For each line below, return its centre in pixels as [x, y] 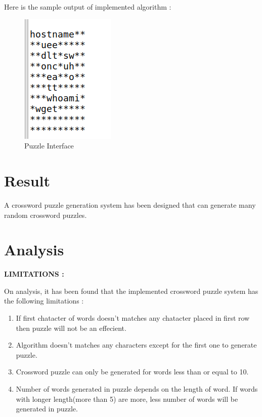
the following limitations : [44, 301]
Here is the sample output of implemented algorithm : [88, 7]
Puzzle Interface [49, 146]
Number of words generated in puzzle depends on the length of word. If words [137, 388]
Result [27, 180]
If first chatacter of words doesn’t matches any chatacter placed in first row [133, 318]
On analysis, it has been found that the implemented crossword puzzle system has [131, 291]
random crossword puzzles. [46, 215]
